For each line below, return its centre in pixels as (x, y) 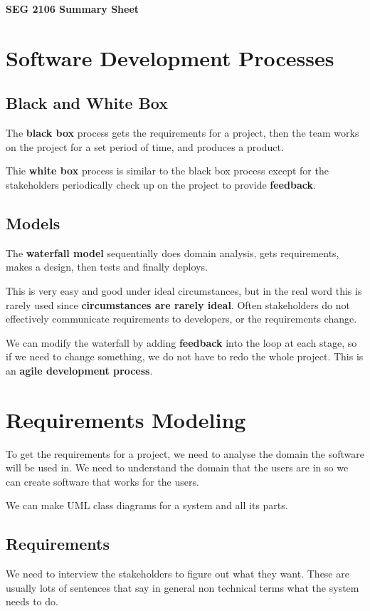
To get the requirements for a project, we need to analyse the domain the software (185, 453)
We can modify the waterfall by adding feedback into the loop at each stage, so (181, 342)
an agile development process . (79, 370)
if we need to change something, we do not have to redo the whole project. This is (185, 356)
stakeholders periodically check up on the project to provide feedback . (161, 184)
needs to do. (32, 601)
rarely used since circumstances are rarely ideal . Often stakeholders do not (178, 304)
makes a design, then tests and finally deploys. (107, 267)
